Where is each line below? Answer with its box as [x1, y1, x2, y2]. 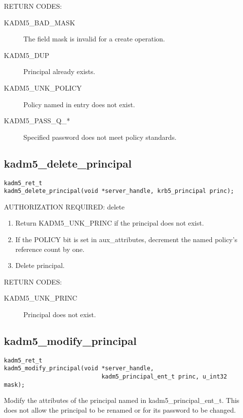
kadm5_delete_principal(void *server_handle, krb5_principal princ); [4, 188, 234, 195]
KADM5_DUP [4, 50, 50, 60]
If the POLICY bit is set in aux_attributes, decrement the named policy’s [15, 234, 238, 245]
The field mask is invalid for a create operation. [23, 34, 165, 44]
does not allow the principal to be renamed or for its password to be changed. [4, 405, 236, 415]
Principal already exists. [23, 66, 95, 76]
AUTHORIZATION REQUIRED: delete [4, 201, 125, 211]
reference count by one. [15, 244, 85, 254]
